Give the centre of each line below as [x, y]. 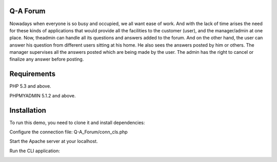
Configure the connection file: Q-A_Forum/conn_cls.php [68, 132]
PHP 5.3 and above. [30, 86]
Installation [28, 110]
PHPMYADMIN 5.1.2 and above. [43, 95]
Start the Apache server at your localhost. [54, 141]
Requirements [33, 74]
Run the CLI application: [35, 151]
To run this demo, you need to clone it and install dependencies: [77, 123]
